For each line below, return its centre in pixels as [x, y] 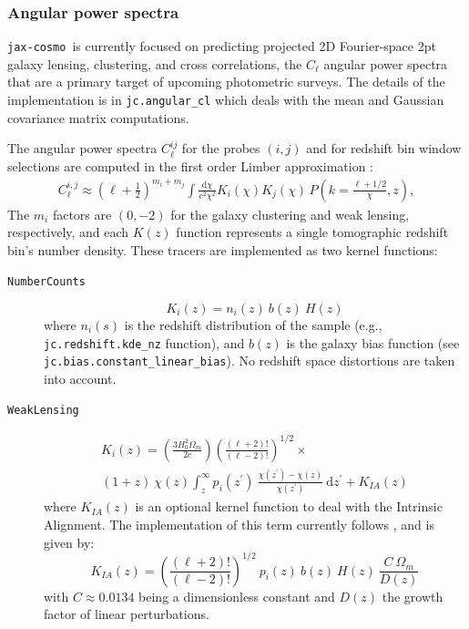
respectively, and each [68, 232]
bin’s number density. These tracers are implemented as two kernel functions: [223, 249]
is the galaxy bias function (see [373, 342]
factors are [82, 214]
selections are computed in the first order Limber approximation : [191, 165]
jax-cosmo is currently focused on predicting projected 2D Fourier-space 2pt [222, 46]
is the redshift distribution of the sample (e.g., [253, 324]
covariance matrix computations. [98, 117]
